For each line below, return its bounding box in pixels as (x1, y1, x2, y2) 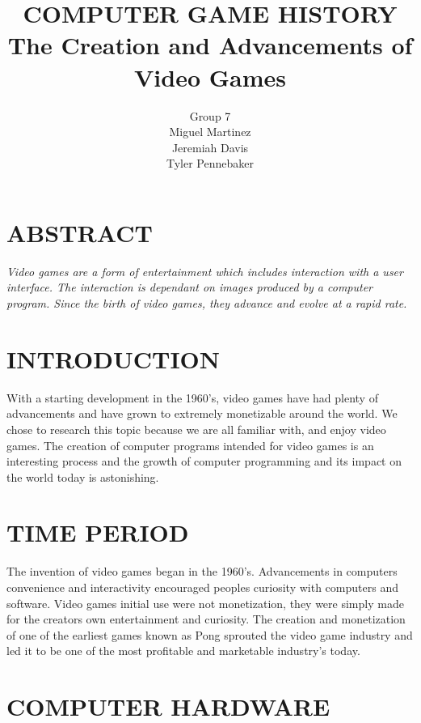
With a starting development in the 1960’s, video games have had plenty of (6, 389, 378, 406)
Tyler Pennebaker (166, 155, 254, 172)
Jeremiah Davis (171, 138, 249, 155)
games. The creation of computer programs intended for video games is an (6, 436, 374, 453)
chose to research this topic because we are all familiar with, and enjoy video (6, 420, 386, 437)
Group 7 (189, 107, 231, 124)
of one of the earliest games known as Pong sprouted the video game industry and (6, 626, 413, 643)
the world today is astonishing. (6, 468, 159, 485)
